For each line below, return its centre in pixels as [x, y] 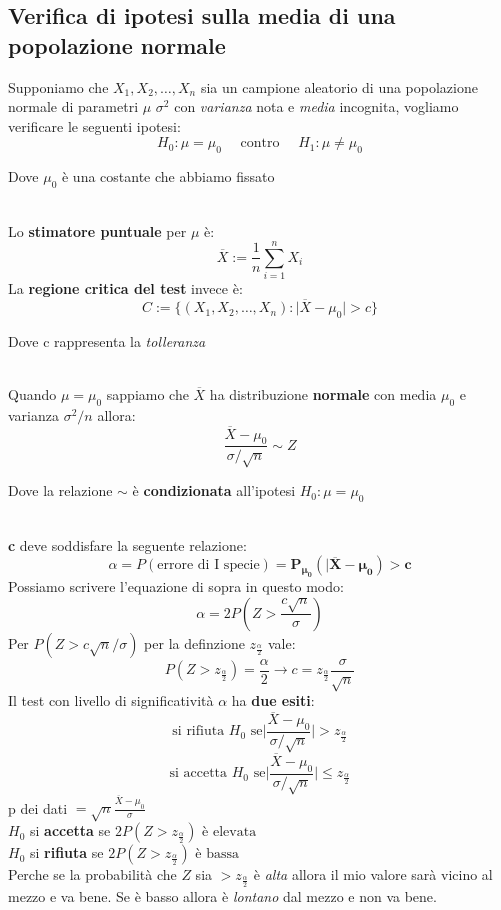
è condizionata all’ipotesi [214, 490]
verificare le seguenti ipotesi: [94, 125]
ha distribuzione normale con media [323, 394]
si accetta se [70, 830]
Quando [32, 394]
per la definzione [194, 642]
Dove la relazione [60, 490]
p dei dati [38, 807]
